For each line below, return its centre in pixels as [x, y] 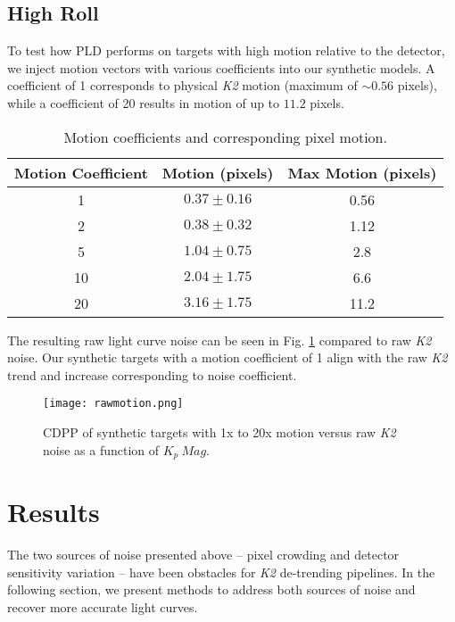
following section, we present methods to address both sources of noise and [211, 589]
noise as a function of [101, 449]
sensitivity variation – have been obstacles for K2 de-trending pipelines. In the [221, 572]
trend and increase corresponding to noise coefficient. [152, 374]
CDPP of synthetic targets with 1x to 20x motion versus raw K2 [219, 432]
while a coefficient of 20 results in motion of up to [144, 102]
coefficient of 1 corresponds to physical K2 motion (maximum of [182, 85]
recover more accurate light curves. [103, 606]
